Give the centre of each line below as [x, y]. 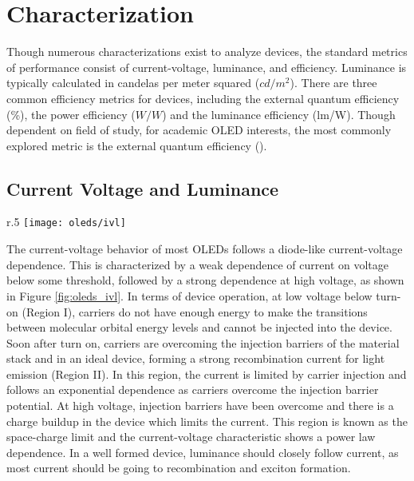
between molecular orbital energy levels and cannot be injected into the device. [199, 327]
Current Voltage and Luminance [143, 188]
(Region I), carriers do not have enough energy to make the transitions [195, 311]
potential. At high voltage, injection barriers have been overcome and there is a [200, 405]
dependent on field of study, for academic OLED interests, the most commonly [199, 130]
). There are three [333, 83]
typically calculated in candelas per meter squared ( [133, 83]
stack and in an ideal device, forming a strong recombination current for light [196, 358]
